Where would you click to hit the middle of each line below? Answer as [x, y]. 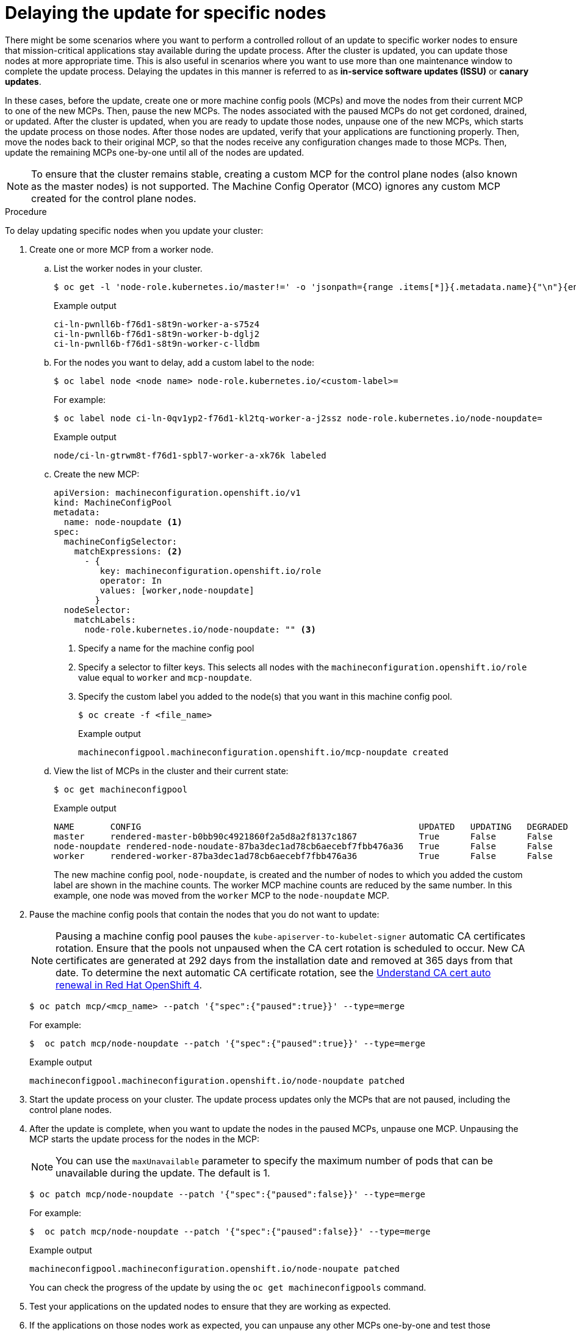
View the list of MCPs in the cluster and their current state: [171, 771]
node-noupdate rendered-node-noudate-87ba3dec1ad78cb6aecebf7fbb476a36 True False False [303, 846]
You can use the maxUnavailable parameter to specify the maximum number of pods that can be [274, 1160]
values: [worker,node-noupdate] [177, 590]
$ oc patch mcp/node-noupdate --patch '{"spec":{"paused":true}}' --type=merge [228, 1043]
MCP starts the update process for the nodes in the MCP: [145, 1139]
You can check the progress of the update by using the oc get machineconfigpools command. [228, 1287]
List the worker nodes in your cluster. [128, 268]
